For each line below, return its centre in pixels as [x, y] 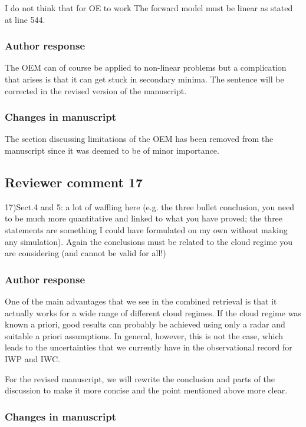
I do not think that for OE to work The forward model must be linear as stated [149, 8]
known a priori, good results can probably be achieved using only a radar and [145, 324]
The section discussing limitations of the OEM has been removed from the [139, 139]
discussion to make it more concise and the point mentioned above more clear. [146, 390]
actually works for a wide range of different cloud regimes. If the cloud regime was [153, 312]
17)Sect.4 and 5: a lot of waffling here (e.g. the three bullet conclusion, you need [149, 206]
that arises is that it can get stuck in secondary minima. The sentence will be [144, 79]
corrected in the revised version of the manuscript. [96, 90]
